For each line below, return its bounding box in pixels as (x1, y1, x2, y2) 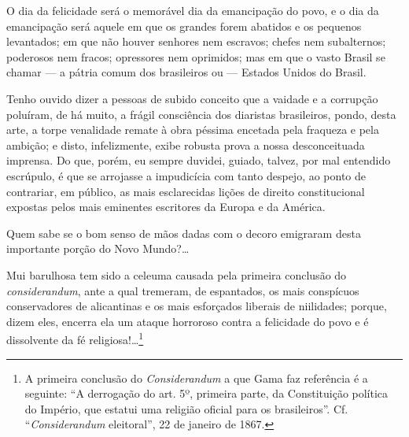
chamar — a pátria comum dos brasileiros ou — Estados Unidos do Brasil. (6, 64, 367, 80)
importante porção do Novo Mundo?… (6, 240, 190, 257)
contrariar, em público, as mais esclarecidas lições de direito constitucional (6, 183, 365, 199)
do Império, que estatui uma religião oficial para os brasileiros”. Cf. (24, 400, 348, 417)
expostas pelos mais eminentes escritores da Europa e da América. (6, 198, 326, 215)
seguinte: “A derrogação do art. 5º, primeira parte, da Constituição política (24, 385, 389, 402)
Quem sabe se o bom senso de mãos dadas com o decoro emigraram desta (6, 224, 361, 241)
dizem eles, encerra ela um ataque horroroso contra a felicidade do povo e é (6, 313, 369, 329)
